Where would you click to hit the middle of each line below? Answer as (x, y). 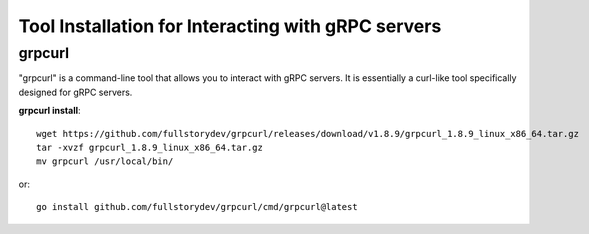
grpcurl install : (49, 111)
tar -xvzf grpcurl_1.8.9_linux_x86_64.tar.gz (150, 147)
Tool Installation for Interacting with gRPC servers (230, 26)
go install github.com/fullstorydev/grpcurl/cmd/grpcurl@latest (197, 207)
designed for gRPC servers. (75, 92)
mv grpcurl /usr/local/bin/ (105, 161)
